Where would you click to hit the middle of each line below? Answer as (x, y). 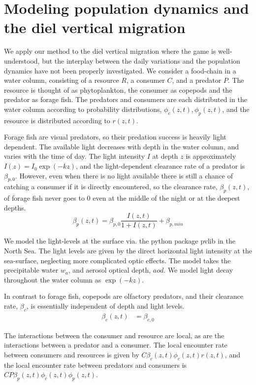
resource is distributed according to (57, 120)
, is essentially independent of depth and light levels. (105, 306)
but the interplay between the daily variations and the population (141, 60)
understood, (22, 60)
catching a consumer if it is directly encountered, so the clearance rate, (111, 187)
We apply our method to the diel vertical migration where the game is (110, 51)
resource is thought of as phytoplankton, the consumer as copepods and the (118, 89)
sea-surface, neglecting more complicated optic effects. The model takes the (117, 260)
